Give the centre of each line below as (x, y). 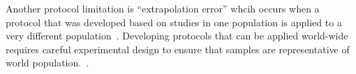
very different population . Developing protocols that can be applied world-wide (177, 36)
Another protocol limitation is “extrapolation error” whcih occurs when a (163, 8)
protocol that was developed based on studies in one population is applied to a (174, 22)
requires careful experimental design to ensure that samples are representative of (178, 49)
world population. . (47, 63)
